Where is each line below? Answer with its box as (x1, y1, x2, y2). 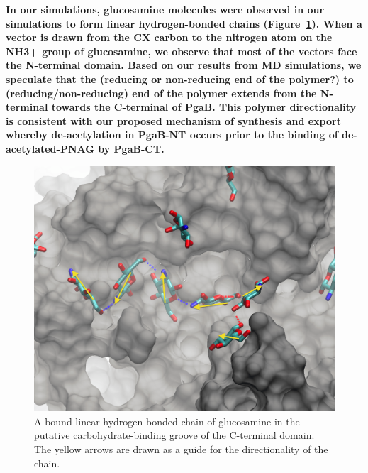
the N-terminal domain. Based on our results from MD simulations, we (6, 58, 362, 72)
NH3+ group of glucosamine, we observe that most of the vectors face (6, 43, 357, 58)
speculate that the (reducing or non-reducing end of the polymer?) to (6, 71, 354, 86)
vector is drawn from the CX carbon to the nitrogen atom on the (6, 30, 333, 45)
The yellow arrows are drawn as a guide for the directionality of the (34, 442, 328, 457)
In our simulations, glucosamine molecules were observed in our (6, 2, 325, 16)
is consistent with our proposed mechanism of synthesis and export (6, 113, 341, 128)
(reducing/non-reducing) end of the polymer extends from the (6, 85, 317, 100)
